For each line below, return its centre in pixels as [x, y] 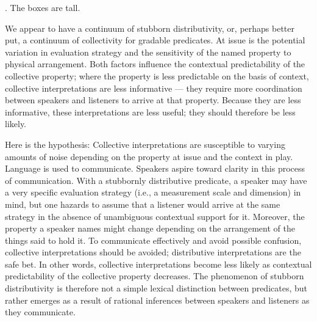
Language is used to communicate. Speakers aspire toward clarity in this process [155, 168]
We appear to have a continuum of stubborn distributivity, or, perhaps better [150, 28]
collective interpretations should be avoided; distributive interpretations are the [153, 252]
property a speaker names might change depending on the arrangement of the [150, 228]
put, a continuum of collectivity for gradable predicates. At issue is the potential [155, 40]
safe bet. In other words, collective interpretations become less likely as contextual [158, 264]
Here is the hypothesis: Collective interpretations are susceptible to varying [145, 144]
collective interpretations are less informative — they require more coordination [154, 88]
